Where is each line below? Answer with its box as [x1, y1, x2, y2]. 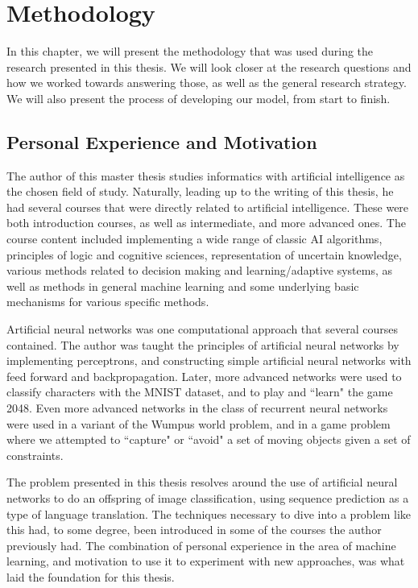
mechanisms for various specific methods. [6, 293, 209, 310]
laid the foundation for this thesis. [6, 568, 175, 585]
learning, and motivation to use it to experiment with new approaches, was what [6, 553, 405, 569]
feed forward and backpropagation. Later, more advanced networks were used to [6, 367, 402, 384]
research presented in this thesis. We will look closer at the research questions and [6, 58, 412, 75]
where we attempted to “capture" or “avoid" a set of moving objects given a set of [6, 431, 411, 448]
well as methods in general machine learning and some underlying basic [6, 277, 359, 294]
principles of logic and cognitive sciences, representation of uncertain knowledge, [6, 246, 402, 263]
